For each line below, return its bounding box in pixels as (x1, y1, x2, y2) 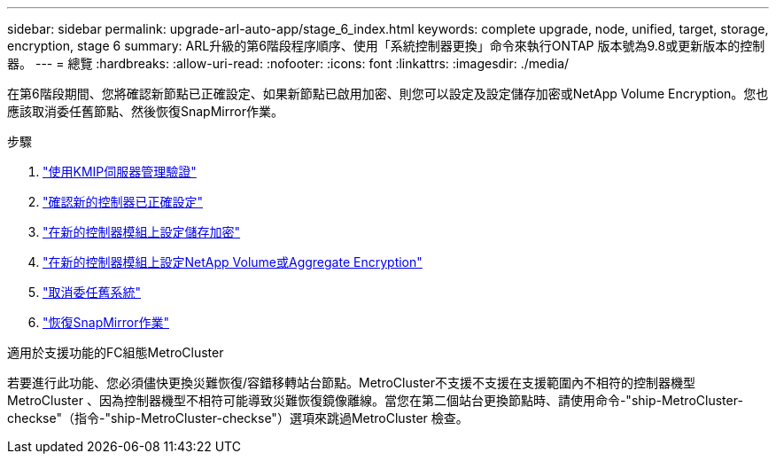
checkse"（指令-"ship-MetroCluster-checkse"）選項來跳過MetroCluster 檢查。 (7, 410, 469, 426)
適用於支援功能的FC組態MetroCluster (7, 345, 224, 360)
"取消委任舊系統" (43, 285, 142, 300)
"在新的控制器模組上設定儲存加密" (43, 224, 241, 239)
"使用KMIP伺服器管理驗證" (43, 164, 197, 179)
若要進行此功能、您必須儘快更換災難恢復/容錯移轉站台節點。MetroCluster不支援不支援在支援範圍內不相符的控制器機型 (7, 375, 696, 390)
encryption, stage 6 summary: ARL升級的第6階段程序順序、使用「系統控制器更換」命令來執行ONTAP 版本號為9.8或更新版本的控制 (7, 38, 765, 53)
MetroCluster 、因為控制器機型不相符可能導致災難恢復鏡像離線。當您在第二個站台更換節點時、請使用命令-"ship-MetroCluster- (7, 393, 743, 408)
